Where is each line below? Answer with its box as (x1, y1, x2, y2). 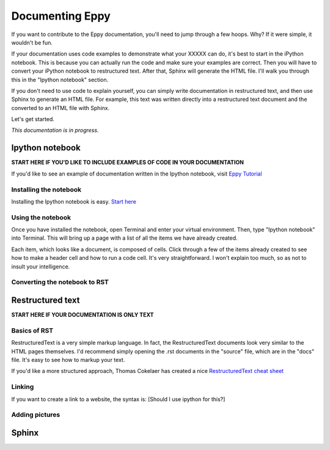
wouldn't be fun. (11, 39, 53, 46)
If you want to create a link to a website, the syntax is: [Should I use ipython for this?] (11, 395, 226, 403)
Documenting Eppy (11, 9, 111, 23)
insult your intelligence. (11, 263, 70, 270)
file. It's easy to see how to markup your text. (11, 356, 125, 363)
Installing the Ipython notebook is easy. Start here (11, 197, 137, 205)
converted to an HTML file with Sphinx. (11, 104, 110, 111)
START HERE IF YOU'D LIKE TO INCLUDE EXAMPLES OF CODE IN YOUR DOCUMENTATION (11, 159, 244, 166)
